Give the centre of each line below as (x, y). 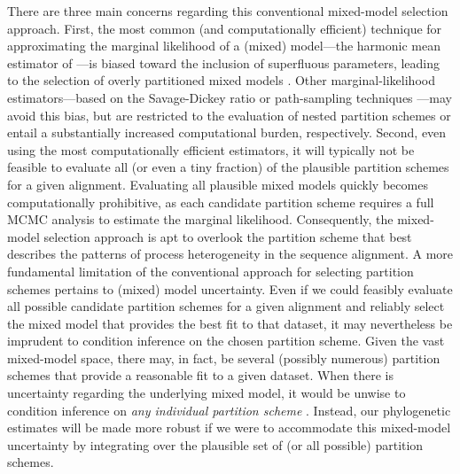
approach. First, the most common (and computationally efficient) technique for (225, 28)
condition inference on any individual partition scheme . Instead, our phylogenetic (229, 410)
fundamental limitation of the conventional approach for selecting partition (211, 271)
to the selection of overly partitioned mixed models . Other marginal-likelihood (221, 80)
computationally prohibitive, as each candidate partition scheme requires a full (221, 202)
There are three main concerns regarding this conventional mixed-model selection (228, 11)
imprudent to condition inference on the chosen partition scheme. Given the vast (226, 341)
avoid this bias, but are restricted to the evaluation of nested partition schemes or (229, 115)
